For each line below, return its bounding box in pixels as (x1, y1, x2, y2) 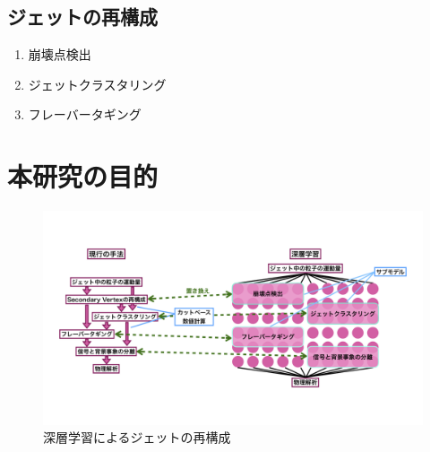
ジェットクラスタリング (28, 74, 167, 93)
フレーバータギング (28, 105, 142, 124)
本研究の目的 (7, 158, 159, 195)
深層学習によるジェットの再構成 (43, 428, 231, 447)
